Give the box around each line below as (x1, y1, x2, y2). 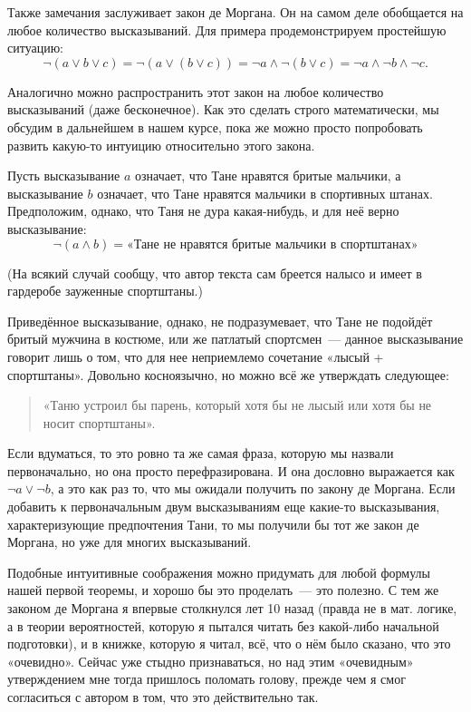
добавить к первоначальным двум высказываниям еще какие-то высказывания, (7, 497, 440, 516)
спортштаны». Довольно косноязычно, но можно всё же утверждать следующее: (7, 365, 449, 384)
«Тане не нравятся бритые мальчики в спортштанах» (126, 238, 418, 251)
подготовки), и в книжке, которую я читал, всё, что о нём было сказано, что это (7, 634, 451, 653)
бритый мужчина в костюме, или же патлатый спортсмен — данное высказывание (7, 329, 464, 348)
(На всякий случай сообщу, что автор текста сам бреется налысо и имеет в (7, 263, 422, 282)
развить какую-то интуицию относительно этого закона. (7, 135, 315, 154)
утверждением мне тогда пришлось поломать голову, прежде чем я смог (7, 669, 406, 688)
